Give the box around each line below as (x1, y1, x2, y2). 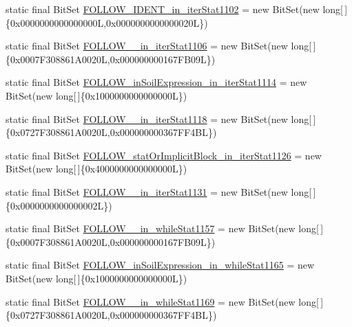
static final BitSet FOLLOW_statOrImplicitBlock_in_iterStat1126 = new (6, 148, 322, 162)
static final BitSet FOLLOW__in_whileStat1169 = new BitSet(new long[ (6, 294, 319, 308)
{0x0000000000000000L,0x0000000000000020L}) (6, 15, 208, 30)
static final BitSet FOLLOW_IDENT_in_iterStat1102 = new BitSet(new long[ (6, 2, 343, 16)
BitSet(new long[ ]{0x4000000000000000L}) (6, 161, 187, 176)
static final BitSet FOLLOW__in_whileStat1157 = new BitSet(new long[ (6, 221, 319, 236)
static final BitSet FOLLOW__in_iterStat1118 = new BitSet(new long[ (6, 111, 312, 126)
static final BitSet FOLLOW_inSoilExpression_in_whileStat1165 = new (6, 258, 315, 272)
